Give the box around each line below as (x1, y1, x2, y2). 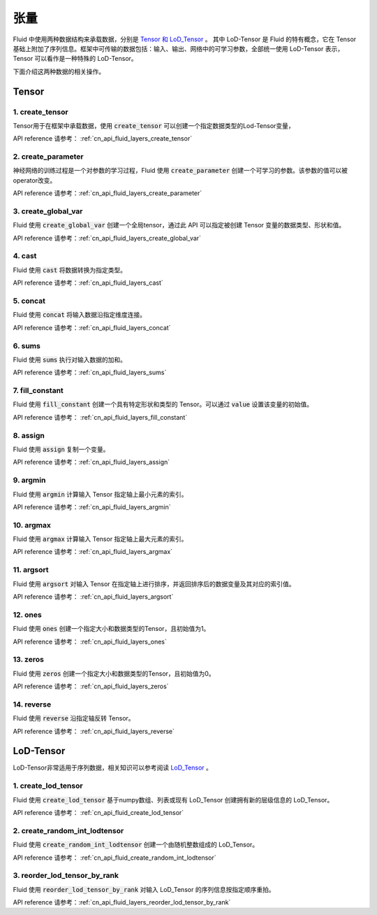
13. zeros (13, 655, 45, 665)
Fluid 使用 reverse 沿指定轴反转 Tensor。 (13, 714, 135, 723)
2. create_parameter (13, 152, 84, 162)
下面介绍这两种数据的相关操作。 (13, 67, 105, 76)
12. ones (13, 609, 42, 619)
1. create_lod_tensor (13, 781, 83, 790)
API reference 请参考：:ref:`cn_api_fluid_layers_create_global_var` (13, 234, 202, 242)
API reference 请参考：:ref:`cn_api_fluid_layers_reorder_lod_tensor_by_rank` (13, 898, 231, 907)
